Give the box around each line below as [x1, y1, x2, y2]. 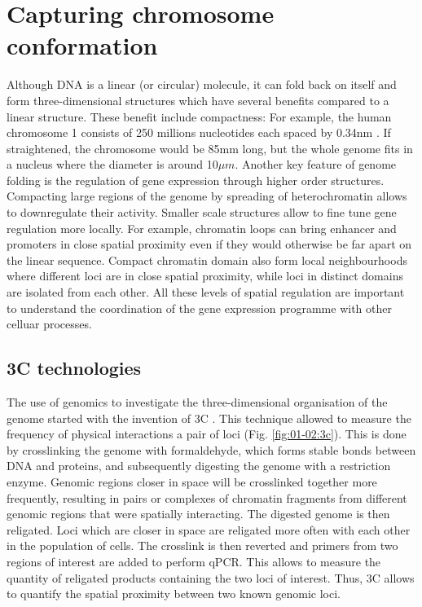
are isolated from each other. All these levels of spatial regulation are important [7, 284, 405, 301]
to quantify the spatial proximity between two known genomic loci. [7, 585, 341, 602]
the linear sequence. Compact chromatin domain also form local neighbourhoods [7, 251, 407, 268]
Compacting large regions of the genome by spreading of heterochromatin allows [7, 187, 407, 205]
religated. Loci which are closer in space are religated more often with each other [7, 521, 411, 538]
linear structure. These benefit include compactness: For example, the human [7, 108, 392, 125]
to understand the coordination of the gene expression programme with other [7, 299, 392, 316]
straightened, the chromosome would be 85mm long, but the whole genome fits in [7, 139, 413, 156]
